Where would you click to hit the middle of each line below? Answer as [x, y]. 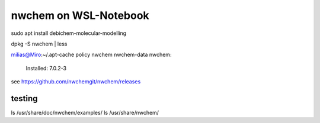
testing [24, 98]
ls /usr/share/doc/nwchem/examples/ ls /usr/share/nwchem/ [85, 113]
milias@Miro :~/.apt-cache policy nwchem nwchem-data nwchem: [91, 55]
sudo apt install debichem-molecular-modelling [69, 33]
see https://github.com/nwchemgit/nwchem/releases [76, 82]
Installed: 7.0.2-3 [46, 68]
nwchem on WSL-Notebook [80, 15]
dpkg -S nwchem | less [39, 44]
